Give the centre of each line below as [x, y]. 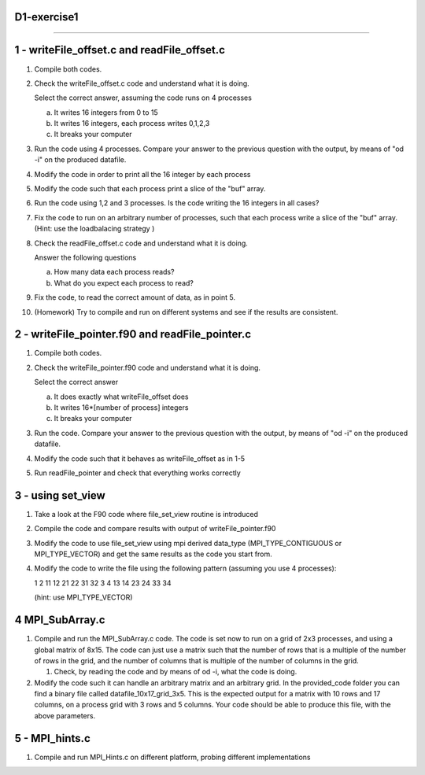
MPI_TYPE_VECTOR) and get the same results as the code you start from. [153, 554]
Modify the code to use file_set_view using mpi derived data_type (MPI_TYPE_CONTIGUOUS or [188, 543]
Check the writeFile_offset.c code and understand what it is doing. [142, 83]
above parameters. [65, 715]
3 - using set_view [60, 495]
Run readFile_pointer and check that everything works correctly [138, 473]
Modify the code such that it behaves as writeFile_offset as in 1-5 [140, 458]
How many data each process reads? [114, 272]
